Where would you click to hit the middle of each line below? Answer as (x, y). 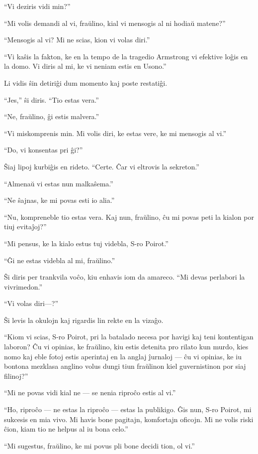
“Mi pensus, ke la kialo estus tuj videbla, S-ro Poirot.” (86, 243)
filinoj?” (16, 376)
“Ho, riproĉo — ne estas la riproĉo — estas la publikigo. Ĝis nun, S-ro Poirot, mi (128, 409)
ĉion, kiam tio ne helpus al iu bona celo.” (66, 429)
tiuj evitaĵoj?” (25, 227)
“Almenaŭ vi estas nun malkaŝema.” (59, 183)
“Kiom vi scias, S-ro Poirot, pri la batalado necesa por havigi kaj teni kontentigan (129, 337)
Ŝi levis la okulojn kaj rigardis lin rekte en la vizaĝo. (84, 320)
